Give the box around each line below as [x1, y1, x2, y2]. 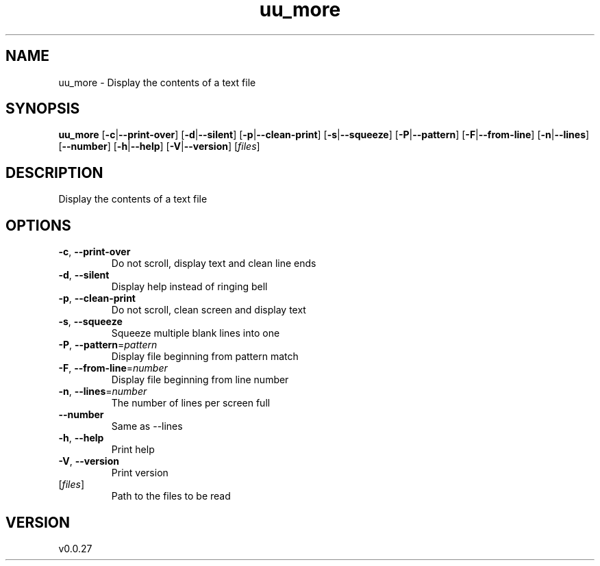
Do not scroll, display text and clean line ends [111, 257, 316, 270]
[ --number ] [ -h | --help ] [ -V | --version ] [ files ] [58, 140, 260, 153]
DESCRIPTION [5, 164, 103, 181]
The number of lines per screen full [111, 397, 271, 409]
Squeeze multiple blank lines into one [111, 327, 280, 339]
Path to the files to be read [111, 490, 231, 502]
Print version [111, 467, 168, 479]
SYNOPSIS [5, 100, 80, 118]
